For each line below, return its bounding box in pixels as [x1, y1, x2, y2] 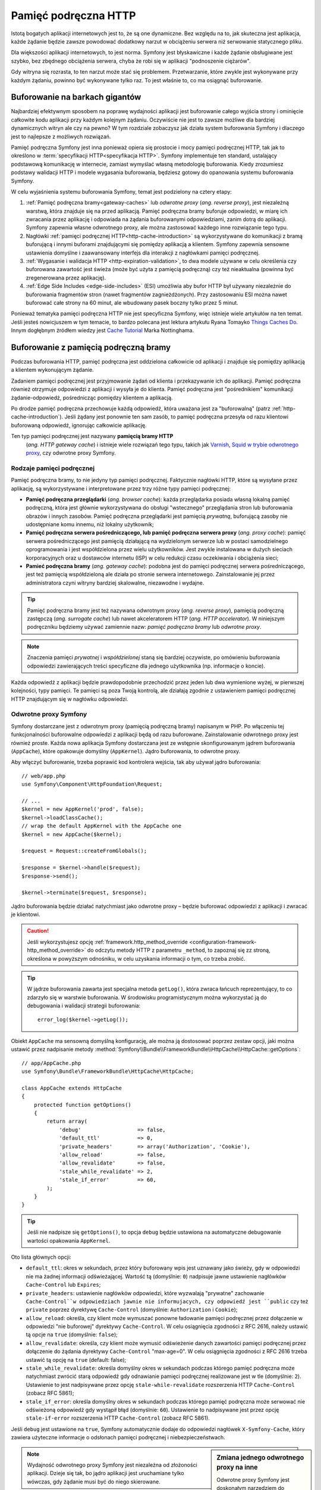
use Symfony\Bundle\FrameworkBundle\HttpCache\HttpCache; [21, 1068, 194, 1075]
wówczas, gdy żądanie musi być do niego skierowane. [27, 1478, 160, 1485]
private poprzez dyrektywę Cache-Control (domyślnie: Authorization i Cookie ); [26, 1306, 238, 1314]
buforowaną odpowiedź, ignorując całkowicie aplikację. [11, 421, 147, 429]
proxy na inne [216, 1463, 258, 1472]
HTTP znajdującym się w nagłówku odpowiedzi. [11, 695, 128, 703]
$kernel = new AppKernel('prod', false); [21, 806, 144, 813]
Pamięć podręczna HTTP [11, 9, 136, 22]
